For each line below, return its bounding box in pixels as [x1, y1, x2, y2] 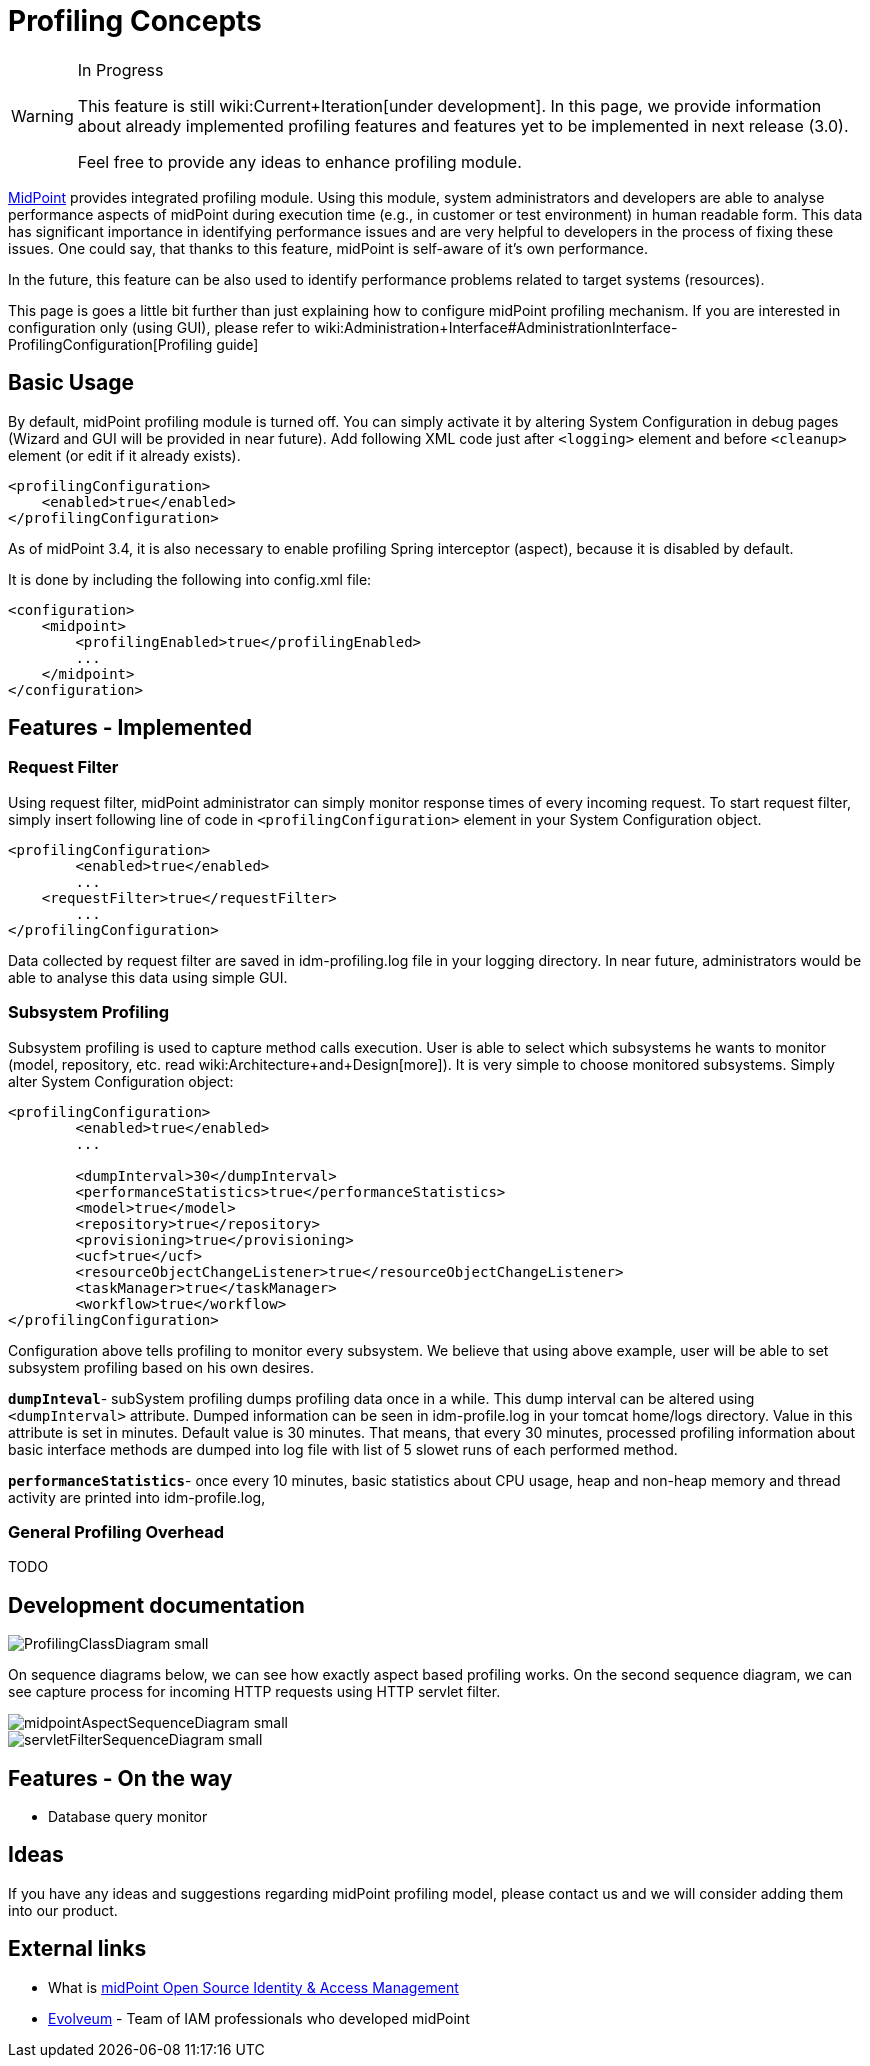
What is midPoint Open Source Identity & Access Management [48, 1978, 459, 1996]
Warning [11, 105, 74, 126]
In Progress [77, 59, 164, 80]
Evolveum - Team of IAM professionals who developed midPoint [48, 2009, 470, 2027]
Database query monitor [48, 1808, 208, 1825]
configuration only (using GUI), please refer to [8, 318, 311, 336]
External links [8, 1936, 147, 1962]
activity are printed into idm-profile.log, [8, 1488, 266, 1506]
